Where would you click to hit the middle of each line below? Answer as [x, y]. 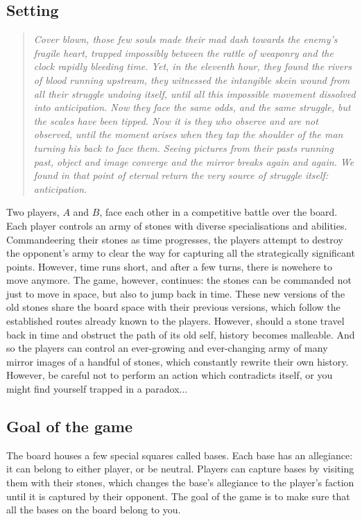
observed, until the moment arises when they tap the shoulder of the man [188, 134]
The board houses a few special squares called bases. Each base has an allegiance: [180, 455]
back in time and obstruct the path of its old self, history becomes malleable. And [181, 334]
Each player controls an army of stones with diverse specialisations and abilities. [177, 225]
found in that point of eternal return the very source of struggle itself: [181, 175]
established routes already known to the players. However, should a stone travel [175, 321]
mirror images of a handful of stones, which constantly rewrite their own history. [178, 361]
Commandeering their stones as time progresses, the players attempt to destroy [175, 239]
